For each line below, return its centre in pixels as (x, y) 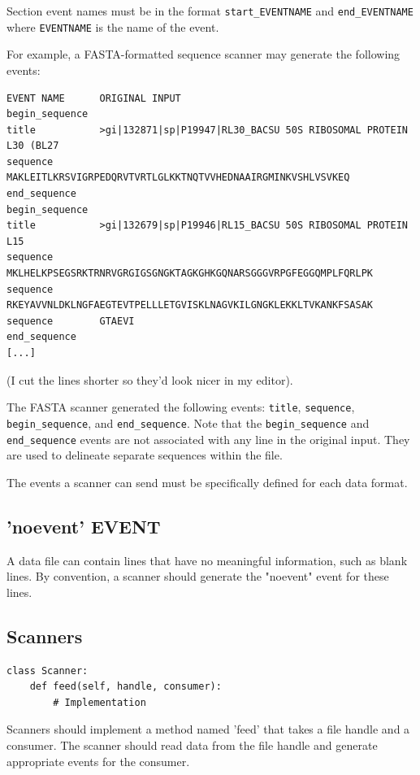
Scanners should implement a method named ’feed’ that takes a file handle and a (208, 729)
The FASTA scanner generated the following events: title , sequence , (181, 407)
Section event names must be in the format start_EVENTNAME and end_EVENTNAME (210, 11)
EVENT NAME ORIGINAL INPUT (94, 98)
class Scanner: (48, 671)
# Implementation (100, 702)
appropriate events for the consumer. (98, 761)
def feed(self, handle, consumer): (126, 687)
